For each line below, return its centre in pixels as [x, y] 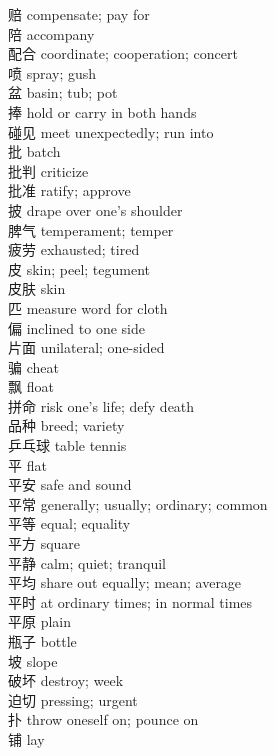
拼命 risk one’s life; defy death [101, 405]
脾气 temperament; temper [91, 229]
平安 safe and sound [70, 484]
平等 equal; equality [69, 523]
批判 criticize [48, 170]
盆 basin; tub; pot [63, 92]
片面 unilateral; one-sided [86, 347]
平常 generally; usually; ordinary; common [138, 503]
